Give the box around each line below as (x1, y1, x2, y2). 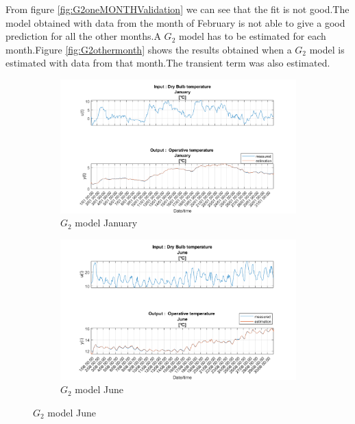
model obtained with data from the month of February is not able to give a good (5, 15, 345, 30)
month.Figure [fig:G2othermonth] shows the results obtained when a (5, 42, 292, 56)
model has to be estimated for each (178, 29, 326, 43)
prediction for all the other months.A (5, 29, 161, 43)
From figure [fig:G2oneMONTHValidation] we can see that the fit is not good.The (5, 2, 350, 16)
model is (309, 42, 345, 56)
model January (75, 215, 138, 230)
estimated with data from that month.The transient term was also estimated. (5, 56, 330, 70)
